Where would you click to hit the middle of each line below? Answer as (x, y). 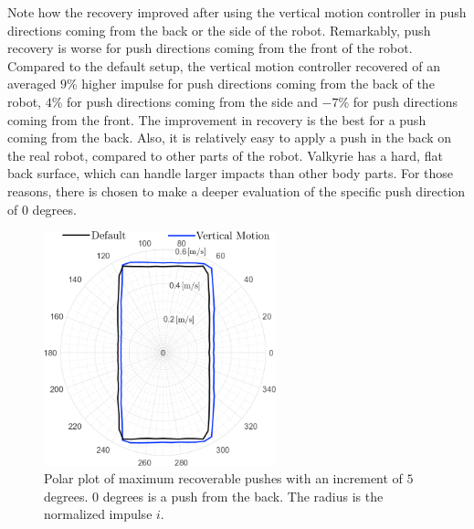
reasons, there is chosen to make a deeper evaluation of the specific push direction (237, 190)
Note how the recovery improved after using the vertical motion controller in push (237, 12)
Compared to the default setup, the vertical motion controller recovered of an (224, 65)
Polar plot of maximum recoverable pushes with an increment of (223, 478)
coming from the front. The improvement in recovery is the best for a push (217, 119)
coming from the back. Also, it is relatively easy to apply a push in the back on (230, 138)
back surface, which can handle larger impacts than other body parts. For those (231, 173)
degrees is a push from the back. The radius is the (243, 496)
